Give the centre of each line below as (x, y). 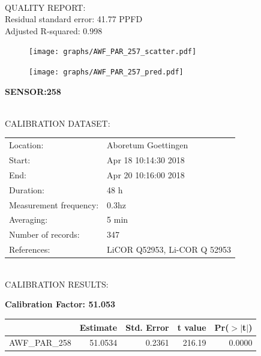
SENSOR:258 (33, 91)
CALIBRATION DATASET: (58, 123)
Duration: (27, 189)
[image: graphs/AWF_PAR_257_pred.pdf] (106, 72)
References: (30, 249)
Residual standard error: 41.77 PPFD (74, 19)
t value (192, 327)
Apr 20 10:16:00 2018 (146, 174)
